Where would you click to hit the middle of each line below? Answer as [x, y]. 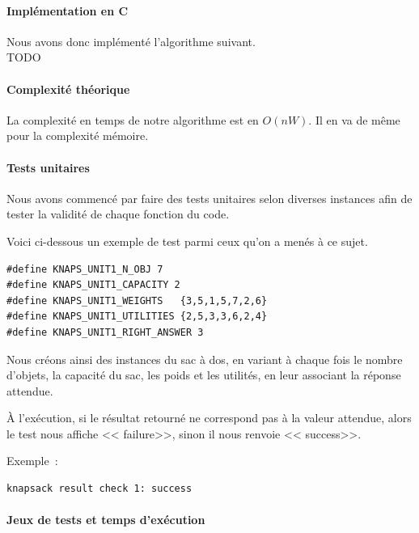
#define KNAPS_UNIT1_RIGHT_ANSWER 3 [105, 332]
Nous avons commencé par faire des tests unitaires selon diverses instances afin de [209, 198]
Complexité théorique [68, 89]
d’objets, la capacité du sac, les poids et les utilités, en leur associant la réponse [204, 375]
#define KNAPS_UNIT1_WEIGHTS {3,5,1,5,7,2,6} [137, 300]
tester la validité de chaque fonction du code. [118, 214]
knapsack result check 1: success [99, 489]
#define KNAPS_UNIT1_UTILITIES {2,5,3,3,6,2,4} [137, 317]
